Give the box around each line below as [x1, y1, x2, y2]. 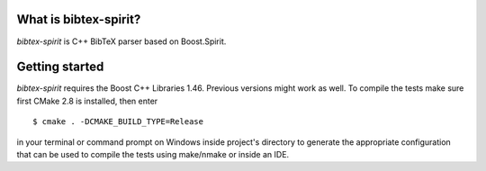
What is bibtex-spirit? [16, 12, 141, 27]
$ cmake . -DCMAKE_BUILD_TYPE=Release [32, 117, 204, 127]
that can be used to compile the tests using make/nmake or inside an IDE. [16, 148, 290, 159]
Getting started [16, 59, 104, 75]
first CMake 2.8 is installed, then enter [16, 95, 158, 106]
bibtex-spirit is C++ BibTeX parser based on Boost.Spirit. [16, 36, 227, 47]
